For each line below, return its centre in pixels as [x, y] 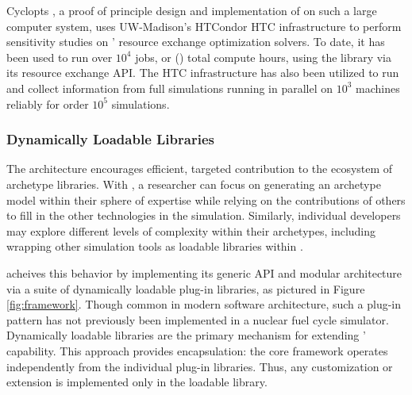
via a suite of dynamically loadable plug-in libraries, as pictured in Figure [186, 288]
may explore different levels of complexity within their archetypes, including [191, 230]
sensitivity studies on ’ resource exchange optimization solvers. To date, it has [196, 42]
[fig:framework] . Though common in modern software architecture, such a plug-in [204, 304]
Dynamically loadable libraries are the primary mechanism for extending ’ [186, 335]
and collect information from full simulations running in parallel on [170, 88]
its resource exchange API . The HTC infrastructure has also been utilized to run [203, 73]
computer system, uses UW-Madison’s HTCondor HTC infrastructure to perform [204, 26]
